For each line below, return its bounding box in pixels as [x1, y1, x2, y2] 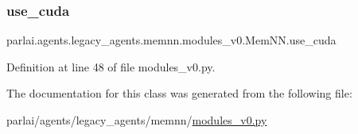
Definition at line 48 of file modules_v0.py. [6, 58, 216, 75]
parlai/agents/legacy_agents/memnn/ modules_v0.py [6, 112, 267, 128]
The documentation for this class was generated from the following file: [6, 85, 352, 101]
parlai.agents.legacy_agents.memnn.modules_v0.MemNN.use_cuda [6, 32, 337, 48]
